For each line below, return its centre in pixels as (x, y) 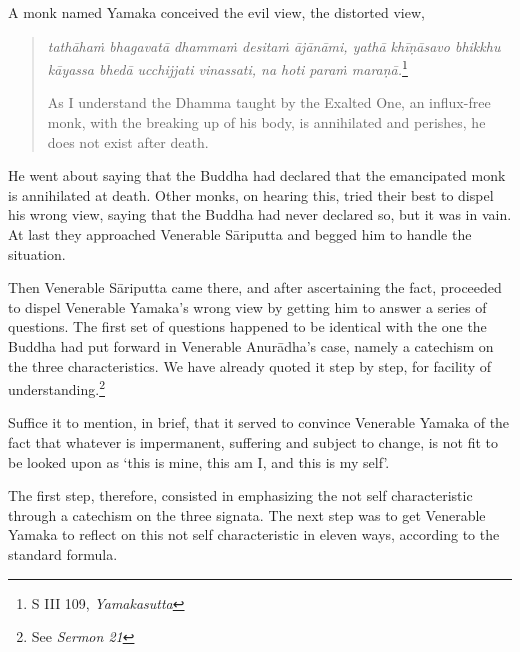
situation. (37, 253)
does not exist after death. (128, 141)
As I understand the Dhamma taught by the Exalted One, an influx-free (269, 102)
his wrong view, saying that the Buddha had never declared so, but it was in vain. (260, 214)
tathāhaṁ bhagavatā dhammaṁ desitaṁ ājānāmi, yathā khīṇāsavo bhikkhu (274, 45)
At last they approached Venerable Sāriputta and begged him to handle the (240, 234)
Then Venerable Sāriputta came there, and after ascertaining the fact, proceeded (255, 287)
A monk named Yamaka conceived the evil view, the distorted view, (216, 12)
